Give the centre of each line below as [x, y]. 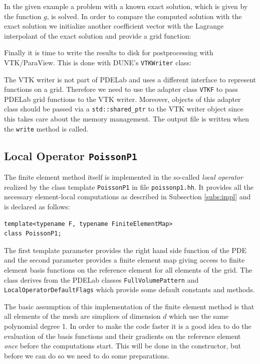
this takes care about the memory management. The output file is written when [127, 119]
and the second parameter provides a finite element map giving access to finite [124, 260]
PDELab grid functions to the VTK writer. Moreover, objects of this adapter [122, 99]
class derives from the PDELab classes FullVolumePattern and [101, 279]
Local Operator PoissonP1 [71, 155]
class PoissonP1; [33, 234]
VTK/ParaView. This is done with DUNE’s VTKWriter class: [98, 62]
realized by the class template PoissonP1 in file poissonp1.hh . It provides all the [129, 187]
